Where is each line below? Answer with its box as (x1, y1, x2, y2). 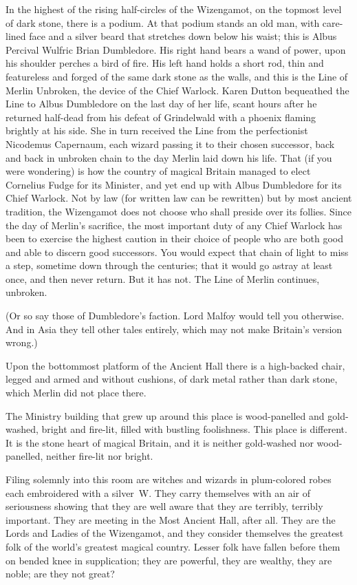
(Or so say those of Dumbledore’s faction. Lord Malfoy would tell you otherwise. (6, 308, 345, 323)
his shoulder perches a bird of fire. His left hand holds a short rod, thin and (6, 56, 324, 70)
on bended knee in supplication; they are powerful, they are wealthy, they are (6, 553, 332, 567)
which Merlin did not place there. (6, 385, 147, 400)
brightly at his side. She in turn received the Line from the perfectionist (6, 123, 308, 138)
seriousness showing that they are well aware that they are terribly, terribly (6, 499, 323, 513)
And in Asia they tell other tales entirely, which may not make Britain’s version (6, 321, 343, 336)
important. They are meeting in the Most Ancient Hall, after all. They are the (6, 512, 336, 526)
